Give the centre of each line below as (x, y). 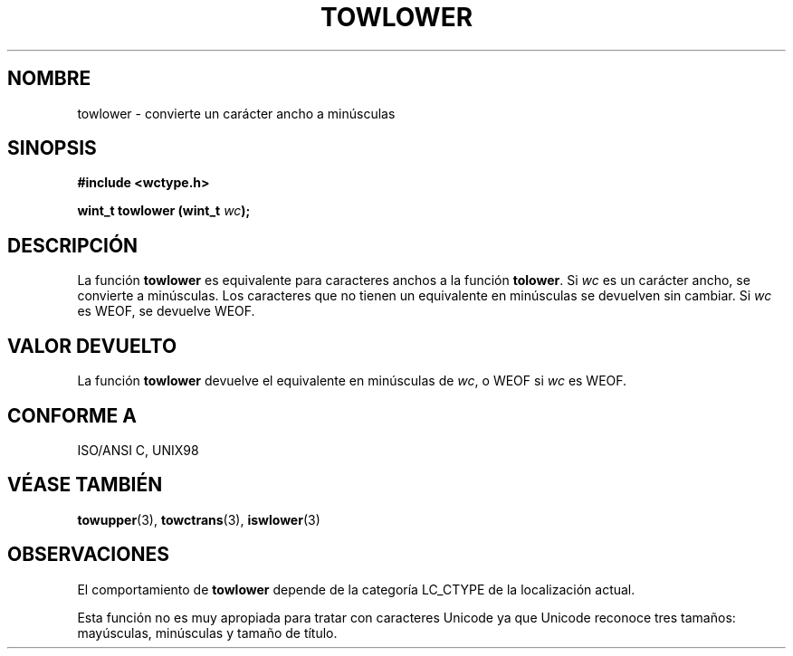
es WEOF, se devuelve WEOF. (166, 311)
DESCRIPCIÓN (73, 245)
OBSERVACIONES (88, 555)
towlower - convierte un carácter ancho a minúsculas (236, 113)
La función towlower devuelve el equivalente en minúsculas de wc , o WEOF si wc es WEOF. (352, 381)
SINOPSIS (52, 148)
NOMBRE (49, 79)
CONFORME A (72, 415)
